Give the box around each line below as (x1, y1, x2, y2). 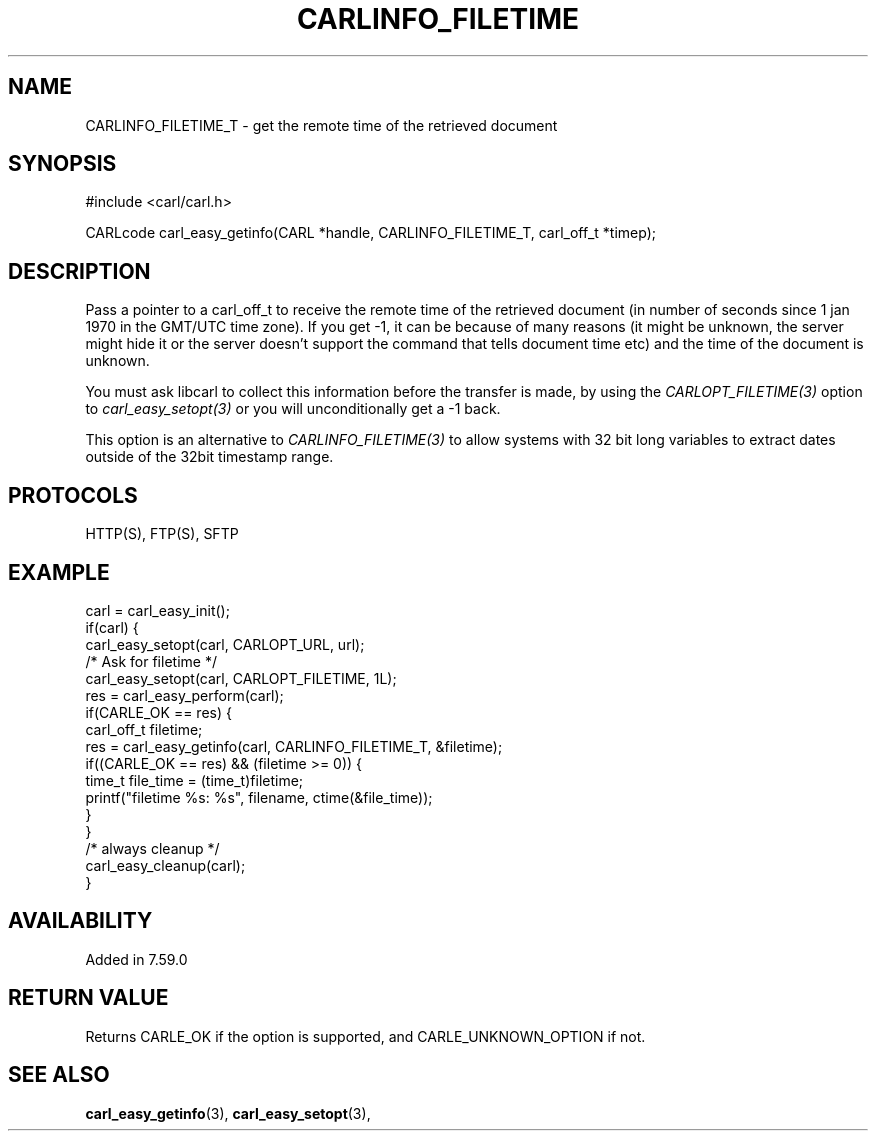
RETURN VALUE (8, 985, 169, 1011)
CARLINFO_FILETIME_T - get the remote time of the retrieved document (85, 116, 558, 134)
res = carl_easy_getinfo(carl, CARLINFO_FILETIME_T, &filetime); (85, 737, 503, 755)
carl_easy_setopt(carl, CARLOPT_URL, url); (85, 635, 365, 653)
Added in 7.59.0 (85, 950, 188, 968)
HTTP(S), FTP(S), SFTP (85, 525, 239, 543)
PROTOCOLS (8, 482, 138, 508)
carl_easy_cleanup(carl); (85, 856, 246, 874)
